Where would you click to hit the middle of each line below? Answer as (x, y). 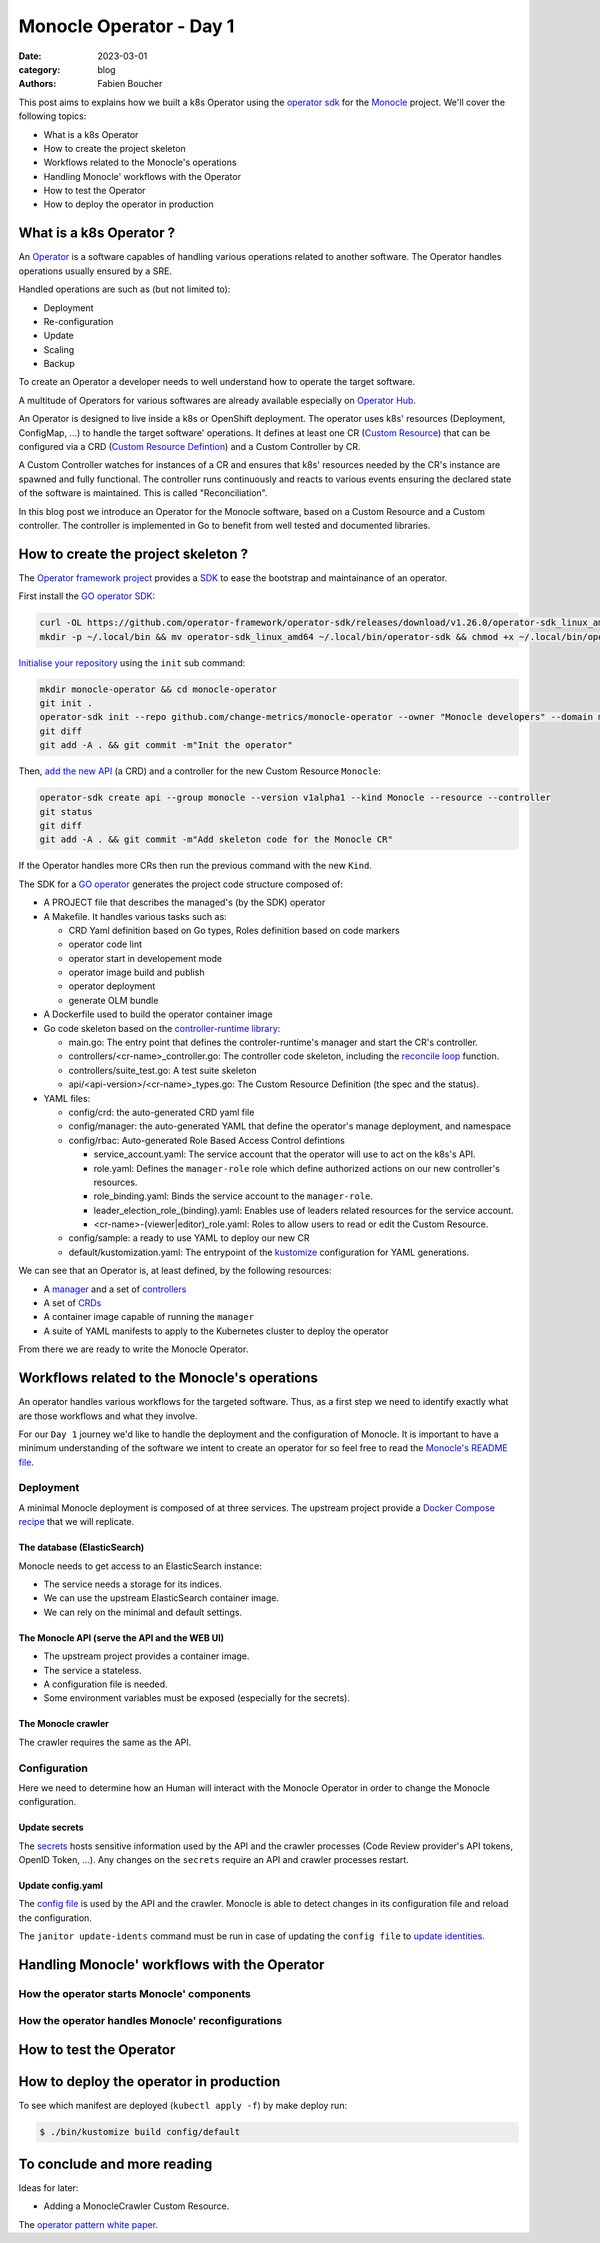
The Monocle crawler (63, 1724)
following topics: (52, 116)
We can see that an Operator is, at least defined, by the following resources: (175, 1271)
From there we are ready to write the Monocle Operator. (133, 1349)
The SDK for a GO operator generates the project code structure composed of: (181, 884)
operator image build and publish (136, 972)
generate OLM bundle (113, 1000)
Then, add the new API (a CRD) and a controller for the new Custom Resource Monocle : (200, 771)
